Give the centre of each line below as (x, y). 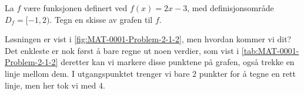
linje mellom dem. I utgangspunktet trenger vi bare (97, 73)
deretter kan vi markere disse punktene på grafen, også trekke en (178, 62)
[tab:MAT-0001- (270, 50)
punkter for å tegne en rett (247, 73)
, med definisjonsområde (230, 8)
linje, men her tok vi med (51, 85)
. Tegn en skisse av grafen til (101, 19)
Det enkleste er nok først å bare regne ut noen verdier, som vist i (122, 50)
